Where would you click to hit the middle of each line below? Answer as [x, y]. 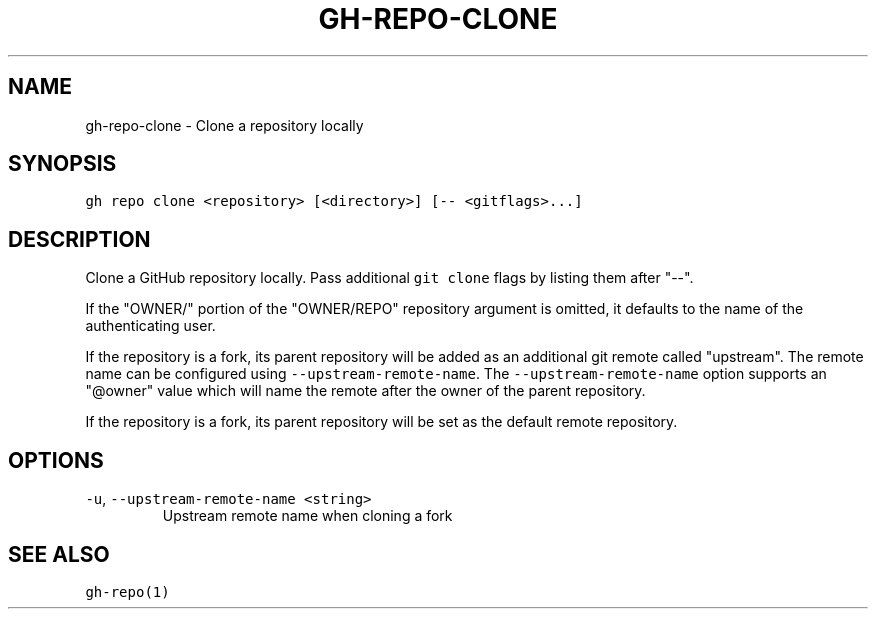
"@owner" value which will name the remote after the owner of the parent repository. [365, 391]
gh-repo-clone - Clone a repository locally [224, 125]
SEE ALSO [59, 554]
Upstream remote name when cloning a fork [307, 516]
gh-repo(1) [127, 591]
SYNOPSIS [62, 164]
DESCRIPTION [79, 239]
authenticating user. [150, 326]
